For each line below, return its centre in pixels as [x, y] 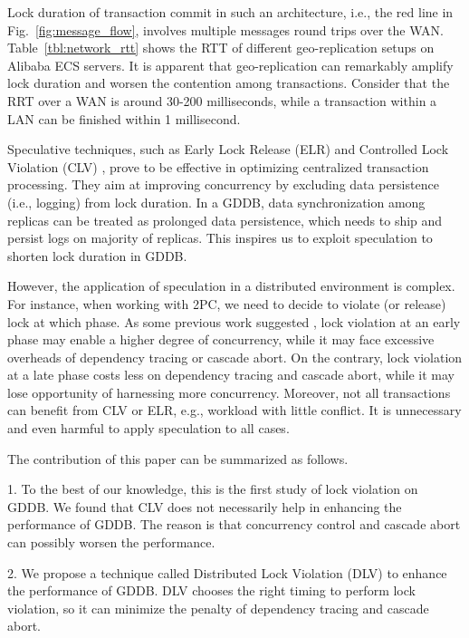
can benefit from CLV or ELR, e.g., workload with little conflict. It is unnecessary [234, 410]
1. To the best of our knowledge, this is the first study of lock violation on [213, 489]
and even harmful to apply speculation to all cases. [148, 428]
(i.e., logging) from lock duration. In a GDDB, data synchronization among [216, 202]
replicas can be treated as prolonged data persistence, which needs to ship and [225, 220]
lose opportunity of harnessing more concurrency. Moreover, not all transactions [229, 392]
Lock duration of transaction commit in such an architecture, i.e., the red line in [230, 12]
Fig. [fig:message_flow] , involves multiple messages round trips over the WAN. [225, 29]
